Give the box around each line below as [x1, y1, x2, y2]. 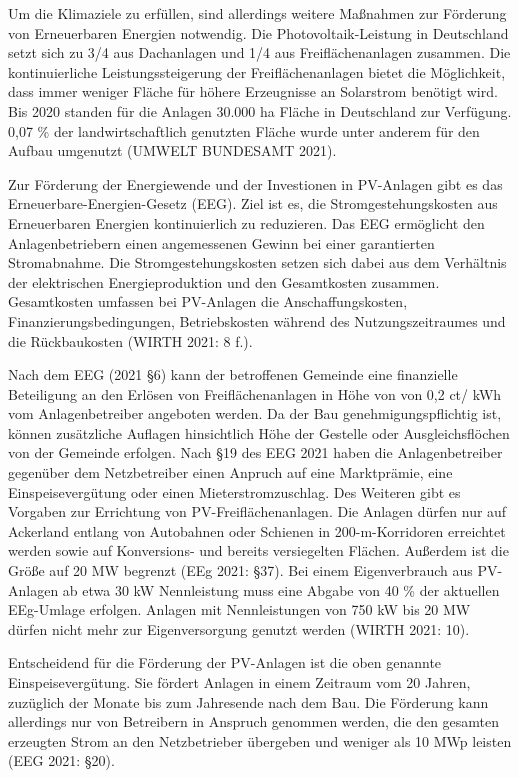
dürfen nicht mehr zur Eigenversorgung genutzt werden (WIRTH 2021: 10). [8, 618, 470, 639]
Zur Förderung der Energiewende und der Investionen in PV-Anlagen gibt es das [8, 173, 503, 194]
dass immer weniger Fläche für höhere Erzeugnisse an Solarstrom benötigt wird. [8, 81, 498, 102]
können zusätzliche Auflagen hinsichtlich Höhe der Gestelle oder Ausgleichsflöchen [8, 422, 510, 443]
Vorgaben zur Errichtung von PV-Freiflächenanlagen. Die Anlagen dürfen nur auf [8, 501, 507, 522]
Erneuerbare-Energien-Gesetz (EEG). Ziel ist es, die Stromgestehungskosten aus [8, 193, 498, 214]
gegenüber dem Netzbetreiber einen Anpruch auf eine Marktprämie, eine [8, 462, 453, 483]
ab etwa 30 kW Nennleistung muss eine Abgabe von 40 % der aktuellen [62, 579, 500, 600]
